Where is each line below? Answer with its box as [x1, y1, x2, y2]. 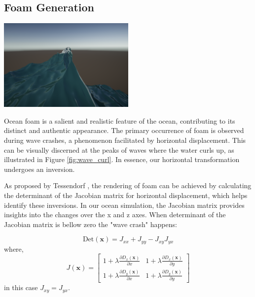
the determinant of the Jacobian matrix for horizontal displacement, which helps [4, 190, 248, 200]
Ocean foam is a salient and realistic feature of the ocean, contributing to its [4, 115, 235, 126]
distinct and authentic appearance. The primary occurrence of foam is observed [4, 125, 244, 135]
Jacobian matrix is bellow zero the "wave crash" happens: [4, 219, 177, 229]
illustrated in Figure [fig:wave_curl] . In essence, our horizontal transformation [4, 154, 240, 165]
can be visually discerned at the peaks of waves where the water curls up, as [4, 144, 234, 155]
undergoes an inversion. [4, 164, 75, 174]
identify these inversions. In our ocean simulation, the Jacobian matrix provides [4, 199, 245, 210]
